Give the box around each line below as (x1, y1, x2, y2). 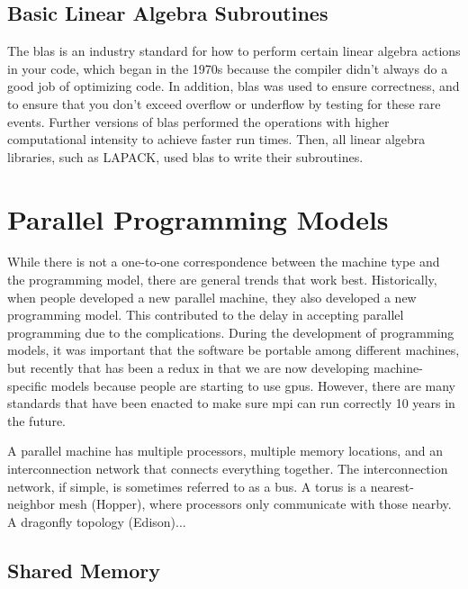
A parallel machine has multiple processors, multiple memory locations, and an (7, 441, 443, 460)
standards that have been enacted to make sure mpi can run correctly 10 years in (7, 394, 455, 412)
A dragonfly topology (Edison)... (7, 512, 186, 530)
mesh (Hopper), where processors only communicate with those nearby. (58, 494, 452, 513)
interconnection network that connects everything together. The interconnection (7, 459, 448, 478)
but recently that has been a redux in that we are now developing (7, 358, 370, 377)
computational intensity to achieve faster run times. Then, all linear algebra (7, 130, 426, 149)
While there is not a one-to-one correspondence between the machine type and (7, 252, 440, 271)
